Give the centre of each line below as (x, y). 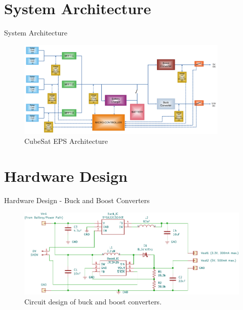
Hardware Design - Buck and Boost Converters (77, 200)
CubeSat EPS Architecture (66, 141)
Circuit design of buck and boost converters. (93, 301)
